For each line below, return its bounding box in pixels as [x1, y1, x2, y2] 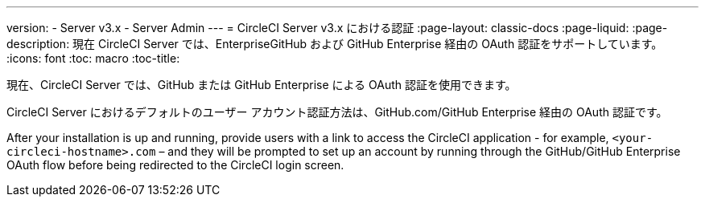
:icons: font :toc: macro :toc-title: [6, 51, 180, 65]
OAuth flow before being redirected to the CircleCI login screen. [6, 158, 344, 172]
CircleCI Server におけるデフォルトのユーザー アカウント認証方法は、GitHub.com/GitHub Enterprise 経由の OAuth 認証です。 [6, 105, 668, 119]
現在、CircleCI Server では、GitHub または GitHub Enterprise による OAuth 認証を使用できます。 [6, 78, 517, 91]
